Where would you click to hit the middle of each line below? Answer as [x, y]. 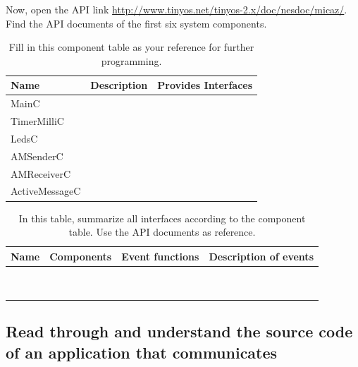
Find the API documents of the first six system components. [136, 23]
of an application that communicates [142, 352]
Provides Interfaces [205, 85]
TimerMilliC [37, 121]
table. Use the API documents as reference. [162, 232]
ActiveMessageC [46, 191]
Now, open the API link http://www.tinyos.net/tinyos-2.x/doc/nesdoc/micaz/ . [177, 9]
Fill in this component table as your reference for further [131, 47]
